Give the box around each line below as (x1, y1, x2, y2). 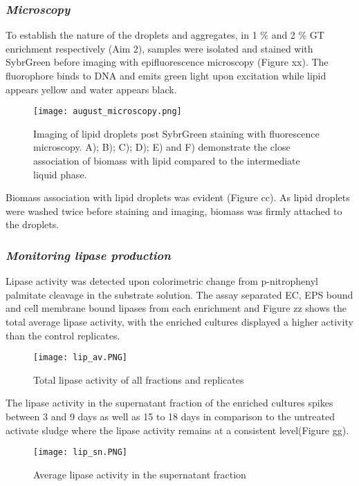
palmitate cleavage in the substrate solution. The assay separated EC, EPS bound (6, 287, 353, 301)
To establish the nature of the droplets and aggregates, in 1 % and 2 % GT (6, 28, 324, 42)
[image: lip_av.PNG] (33, 353, 128, 363)
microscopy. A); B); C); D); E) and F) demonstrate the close (33, 140, 291, 154)
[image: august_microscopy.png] (33, 106, 182, 117)
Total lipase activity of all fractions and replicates (33, 372, 244, 386)
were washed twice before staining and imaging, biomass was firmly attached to (6, 203, 342, 218)
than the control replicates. (6, 328, 120, 342)
